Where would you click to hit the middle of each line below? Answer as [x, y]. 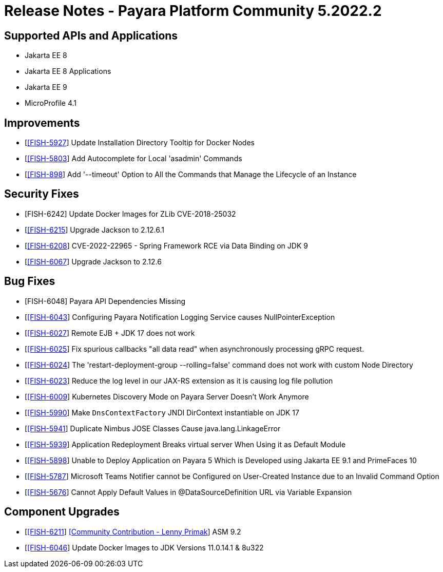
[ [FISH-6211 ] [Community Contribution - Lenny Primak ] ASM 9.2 [133, 531]
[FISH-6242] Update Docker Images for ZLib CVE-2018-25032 [130, 214]
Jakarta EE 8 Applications [68, 71]
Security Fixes [42, 194]
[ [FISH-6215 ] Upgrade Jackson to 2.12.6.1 [95, 230]
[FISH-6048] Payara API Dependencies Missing [105, 301]
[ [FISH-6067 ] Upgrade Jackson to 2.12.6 [93, 261]
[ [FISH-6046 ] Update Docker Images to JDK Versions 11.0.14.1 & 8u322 [144, 547]
